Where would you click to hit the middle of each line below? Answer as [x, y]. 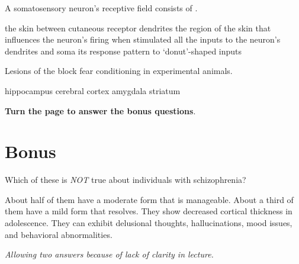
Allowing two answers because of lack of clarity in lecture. [109, 254]
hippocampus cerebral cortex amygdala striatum [93, 90]
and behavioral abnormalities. [59, 234]
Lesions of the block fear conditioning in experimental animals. [119, 71]
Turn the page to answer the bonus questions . [100, 110]
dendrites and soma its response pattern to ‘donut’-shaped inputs [123, 51]
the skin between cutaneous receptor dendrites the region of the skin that [138, 28]
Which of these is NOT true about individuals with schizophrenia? [126, 180]
